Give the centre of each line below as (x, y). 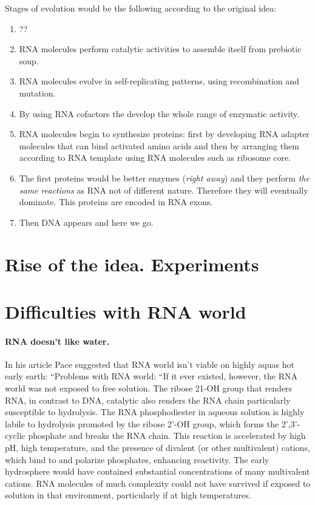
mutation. (37, 93)
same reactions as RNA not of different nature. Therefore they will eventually (164, 190)
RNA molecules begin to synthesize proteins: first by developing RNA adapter (164, 134)
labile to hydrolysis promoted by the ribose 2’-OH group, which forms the (142, 423)
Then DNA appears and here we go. (86, 222)
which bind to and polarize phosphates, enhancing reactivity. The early (137, 459)
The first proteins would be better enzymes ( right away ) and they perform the (164, 178)
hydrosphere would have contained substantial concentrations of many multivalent (157, 471)
